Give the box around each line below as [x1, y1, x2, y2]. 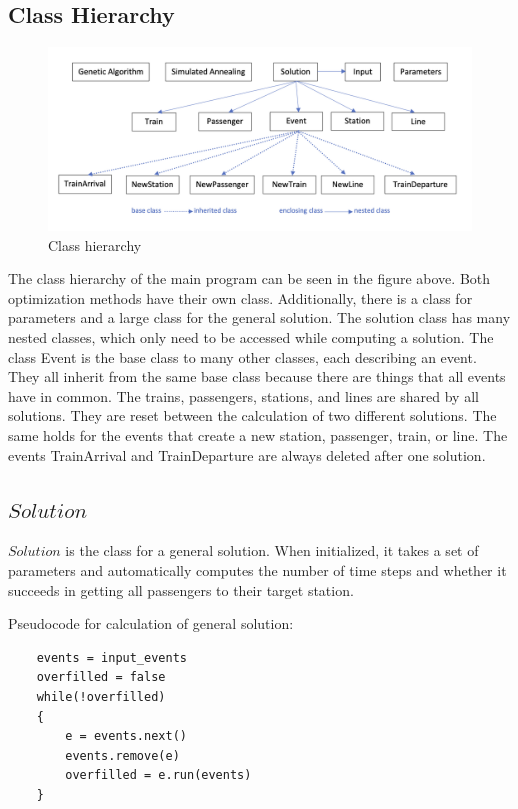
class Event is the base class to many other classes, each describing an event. [8, 346, 477, 367]
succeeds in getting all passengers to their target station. [8, 579, 354, 600]
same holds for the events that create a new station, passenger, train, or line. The [8, 424, 508, 445]
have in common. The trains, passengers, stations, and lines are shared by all [8, 385, 479, 406]
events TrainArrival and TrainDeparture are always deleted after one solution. [8, 444, 486, 465]
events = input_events [36, 650, 187, 665]
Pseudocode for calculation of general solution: [8, 613, 294, 634]
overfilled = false [36, 670, 166, 685]
